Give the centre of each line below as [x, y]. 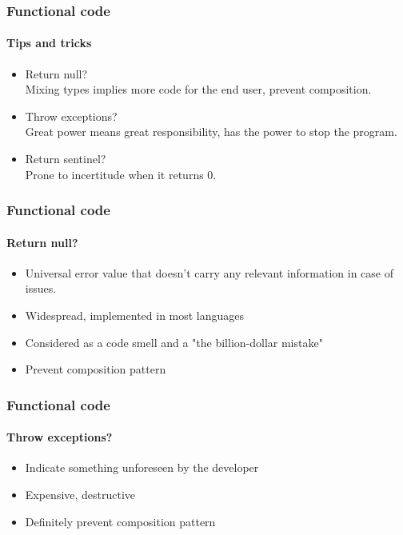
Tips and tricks [49, 43]
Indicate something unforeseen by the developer [142, 467]
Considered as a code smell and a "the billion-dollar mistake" [174, 342]
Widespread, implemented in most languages [135, 315]
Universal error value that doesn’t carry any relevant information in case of [209, 272]
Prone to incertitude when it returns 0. [121, 174]
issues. [41, 288]
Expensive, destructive [80, 495]
